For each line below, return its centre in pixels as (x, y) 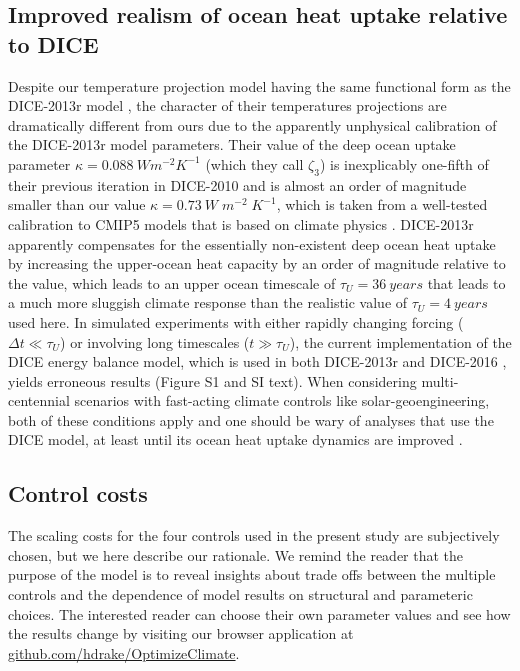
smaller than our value (77, 204)
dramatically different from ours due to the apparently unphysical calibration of (252, 124)
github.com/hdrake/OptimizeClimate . (124, 652)
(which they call (254, 163)
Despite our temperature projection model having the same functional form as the (259, 85)
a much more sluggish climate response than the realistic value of (208, 302)
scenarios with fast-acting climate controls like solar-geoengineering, (282, 400)
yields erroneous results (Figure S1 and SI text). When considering (212, 380)
